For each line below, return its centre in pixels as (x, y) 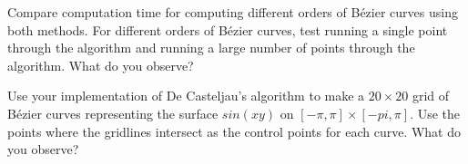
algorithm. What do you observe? (101, 65)
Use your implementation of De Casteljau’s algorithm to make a (186, 96)
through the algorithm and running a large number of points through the (211, 48)
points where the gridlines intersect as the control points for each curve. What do (234, 131)
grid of (431, 96)
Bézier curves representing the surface (113, 113)
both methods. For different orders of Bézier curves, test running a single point (228, 29)
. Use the (435, 113)
